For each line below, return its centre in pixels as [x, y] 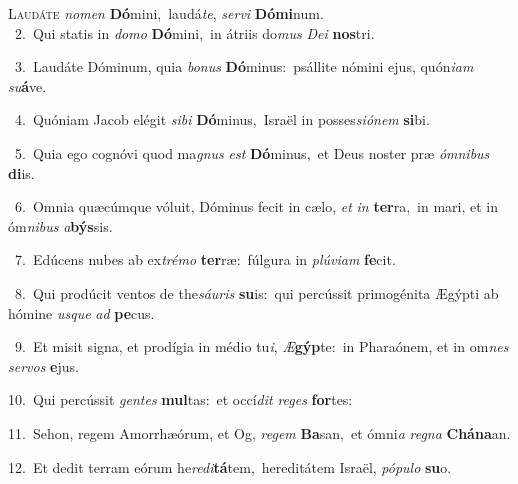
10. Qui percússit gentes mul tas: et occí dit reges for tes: [180, 399]
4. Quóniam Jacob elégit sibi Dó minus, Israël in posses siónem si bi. [222, 119]
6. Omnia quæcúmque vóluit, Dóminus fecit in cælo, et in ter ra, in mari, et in [256, 206]
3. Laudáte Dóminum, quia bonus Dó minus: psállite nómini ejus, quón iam [244, 66]
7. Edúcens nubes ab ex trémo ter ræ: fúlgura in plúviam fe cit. [205, 259]
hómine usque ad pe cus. [81, 312]
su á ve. [27, 85]
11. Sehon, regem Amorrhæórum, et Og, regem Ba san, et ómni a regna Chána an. [259, 432]
